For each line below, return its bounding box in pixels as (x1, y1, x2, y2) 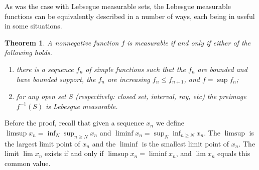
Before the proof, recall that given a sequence (5, 117, 144, 128)
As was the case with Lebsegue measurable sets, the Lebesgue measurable (5, 1, 231, 11)
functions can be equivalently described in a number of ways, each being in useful (5, 10, 255, 21)
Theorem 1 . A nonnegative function (5, 37, 119, 47)
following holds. (5, 47, 52, 57)
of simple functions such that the (85, 63, 186, 74)
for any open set (16, 91, 66, 101)
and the (92, 138, 116, 148)
